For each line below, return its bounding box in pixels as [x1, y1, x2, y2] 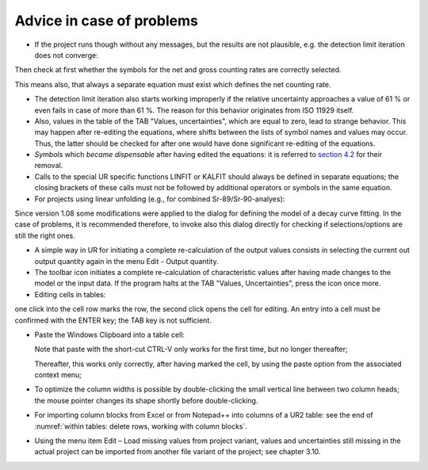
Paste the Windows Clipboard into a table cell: [34, 330, 185, 339]
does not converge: [34, 50, 98, 59]
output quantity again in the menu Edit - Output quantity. [34, 256, 219, 266]
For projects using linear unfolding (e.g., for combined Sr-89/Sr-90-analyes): [34, 194, 285, 204]
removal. [34, 161, 63, 170]
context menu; [34, 370, 82, 380]
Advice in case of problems [14, 12, 198, 29]
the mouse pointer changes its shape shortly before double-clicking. [34, 395, 258, 405]
